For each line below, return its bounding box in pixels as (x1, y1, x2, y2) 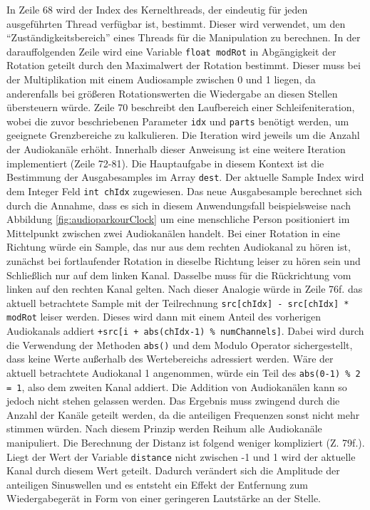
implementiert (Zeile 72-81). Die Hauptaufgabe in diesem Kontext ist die (6, 155, 324, 170)
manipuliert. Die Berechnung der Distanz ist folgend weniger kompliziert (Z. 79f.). (6, 435, 365, 450)
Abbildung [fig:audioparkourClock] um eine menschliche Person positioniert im (6, 212, 350, 227)
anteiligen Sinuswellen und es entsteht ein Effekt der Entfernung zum (6, 477, 309, 491)
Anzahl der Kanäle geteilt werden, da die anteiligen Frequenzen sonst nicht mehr (6, 407, 360, 422)
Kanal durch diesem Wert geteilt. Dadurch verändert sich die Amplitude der (6, 463, 340, 478)
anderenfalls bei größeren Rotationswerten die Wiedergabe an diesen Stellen (6, 85, 338, 100)
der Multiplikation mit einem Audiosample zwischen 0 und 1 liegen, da (6, 72, 316, 87)
